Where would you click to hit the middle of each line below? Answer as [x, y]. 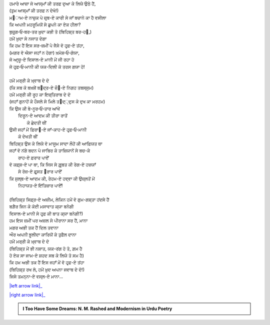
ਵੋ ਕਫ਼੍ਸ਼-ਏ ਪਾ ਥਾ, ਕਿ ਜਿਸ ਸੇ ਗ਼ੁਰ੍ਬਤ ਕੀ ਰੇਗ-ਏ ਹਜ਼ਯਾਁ [52, 164]
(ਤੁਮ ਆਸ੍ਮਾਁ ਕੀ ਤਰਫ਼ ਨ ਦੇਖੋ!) [34, 10]
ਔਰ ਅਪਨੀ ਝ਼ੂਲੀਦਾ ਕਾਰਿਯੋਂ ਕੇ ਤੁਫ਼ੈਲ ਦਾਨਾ [43, 234]
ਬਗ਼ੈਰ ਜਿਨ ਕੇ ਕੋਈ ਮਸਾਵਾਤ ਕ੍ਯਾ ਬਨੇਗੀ [41, 206]
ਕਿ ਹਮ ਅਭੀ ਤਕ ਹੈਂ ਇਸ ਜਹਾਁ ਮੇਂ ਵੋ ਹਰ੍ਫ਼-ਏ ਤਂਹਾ [47, 262]
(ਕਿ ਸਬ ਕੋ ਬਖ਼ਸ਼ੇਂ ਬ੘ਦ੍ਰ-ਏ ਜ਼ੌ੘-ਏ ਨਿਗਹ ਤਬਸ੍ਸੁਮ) [51, 87]
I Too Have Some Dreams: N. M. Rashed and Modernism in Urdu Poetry [97, 309]
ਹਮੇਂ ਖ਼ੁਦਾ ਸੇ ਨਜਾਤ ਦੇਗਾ [28, 38]
